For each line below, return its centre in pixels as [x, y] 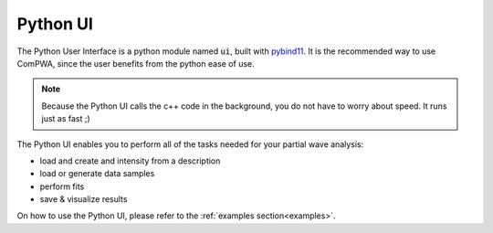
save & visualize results [84, 199]
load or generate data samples [97, 174]
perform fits [62, 186]
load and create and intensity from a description [130, 161]
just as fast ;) [66, 119]
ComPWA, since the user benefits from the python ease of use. [136, 63]
